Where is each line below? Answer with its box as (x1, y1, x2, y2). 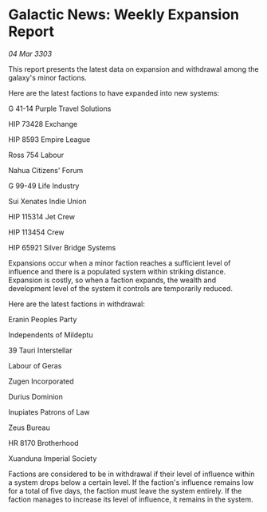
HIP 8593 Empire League (8, 134, 91, 144)
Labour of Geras (8, 360, 62, 370)
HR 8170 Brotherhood (8, 438, 79, 447)
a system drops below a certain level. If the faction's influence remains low (8, 477, 253, 487)
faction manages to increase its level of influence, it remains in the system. (8, 494, 253, 504)
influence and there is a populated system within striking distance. (8, 266, 226, 276)
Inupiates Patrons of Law (8, 407, 90, 416)
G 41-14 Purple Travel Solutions (8, 104, 112, 113)
